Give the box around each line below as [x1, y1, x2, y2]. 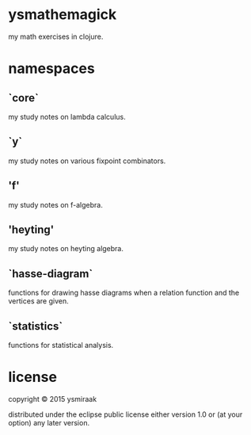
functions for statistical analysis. [8, 341, 114, 349]
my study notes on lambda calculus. [8, 112, 126, 121]
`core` [8, 91, 40, 105]
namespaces [8, 59, 95, 78]
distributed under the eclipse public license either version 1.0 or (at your [8, 410, 243, 419]
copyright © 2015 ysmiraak [8, 394, 97, 403]
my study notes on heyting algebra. [8, 244, 124, 254]
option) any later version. [8, 418, 89, 427]
